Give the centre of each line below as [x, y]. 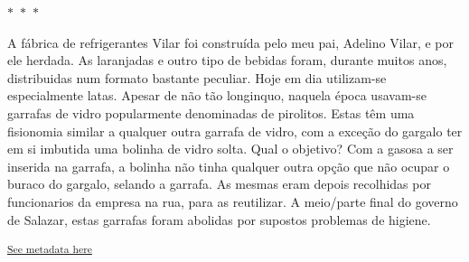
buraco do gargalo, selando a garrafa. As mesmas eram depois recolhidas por [219, 184]
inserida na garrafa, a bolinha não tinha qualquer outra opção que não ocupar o [229, 166]
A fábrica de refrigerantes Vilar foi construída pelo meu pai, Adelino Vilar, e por [231, 42]
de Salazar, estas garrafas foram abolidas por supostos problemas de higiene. [219, 219]
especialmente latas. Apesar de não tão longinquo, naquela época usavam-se [217, 95]
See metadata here [50, 249]
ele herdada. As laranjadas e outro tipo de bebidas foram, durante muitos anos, [227, 60]
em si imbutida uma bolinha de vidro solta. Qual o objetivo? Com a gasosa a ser [230, 149]
